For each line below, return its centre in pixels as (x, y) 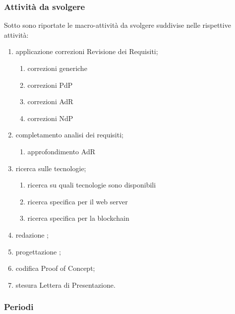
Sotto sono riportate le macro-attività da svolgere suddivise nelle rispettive (117, 25)
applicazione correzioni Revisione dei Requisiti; (87, 51)
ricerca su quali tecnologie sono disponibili (92, 185)
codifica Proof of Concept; (55, 268)
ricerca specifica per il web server (78, 201)
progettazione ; (38, 251)
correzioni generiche (57, 68)
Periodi (19, 307)
